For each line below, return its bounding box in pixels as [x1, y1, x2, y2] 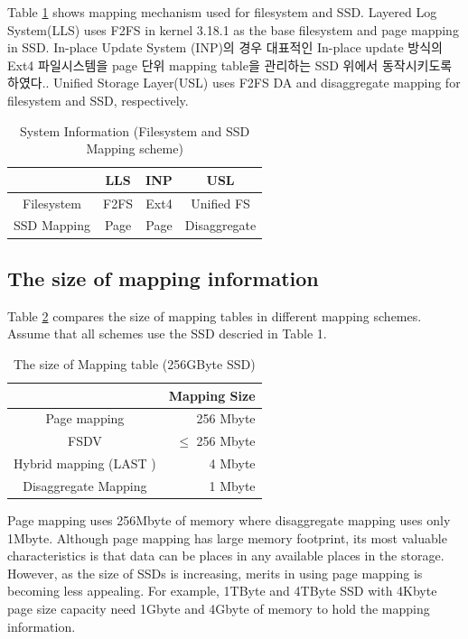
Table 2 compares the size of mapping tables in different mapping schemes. [7, 306, 422, 325]
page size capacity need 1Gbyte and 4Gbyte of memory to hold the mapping [7, 598, 430, 617]
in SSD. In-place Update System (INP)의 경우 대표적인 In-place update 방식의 [7, 38, 443, 57]
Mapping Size [168, 385, 256, 404]
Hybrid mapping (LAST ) [14, 454, 156, 473]
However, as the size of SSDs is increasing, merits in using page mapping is [7, 563, 423, 582]
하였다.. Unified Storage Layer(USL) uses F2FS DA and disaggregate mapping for [7, 73, 461, 92]
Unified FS [191, 193, 250, 212]
